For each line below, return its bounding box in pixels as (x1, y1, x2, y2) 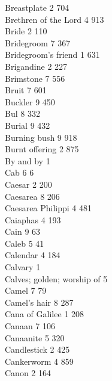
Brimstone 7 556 (5, 72, 65, 84)
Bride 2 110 (5, 25, 47, 37)
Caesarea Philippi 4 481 (5, 202, 92, 214)
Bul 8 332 (5, 107, 40, 120)
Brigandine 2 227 (5, 60, 68, 72)
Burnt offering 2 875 (5, 143, 79, 155)
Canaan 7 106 (5, 320, 55, 332)
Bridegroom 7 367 (5, 36, 71, 49)
